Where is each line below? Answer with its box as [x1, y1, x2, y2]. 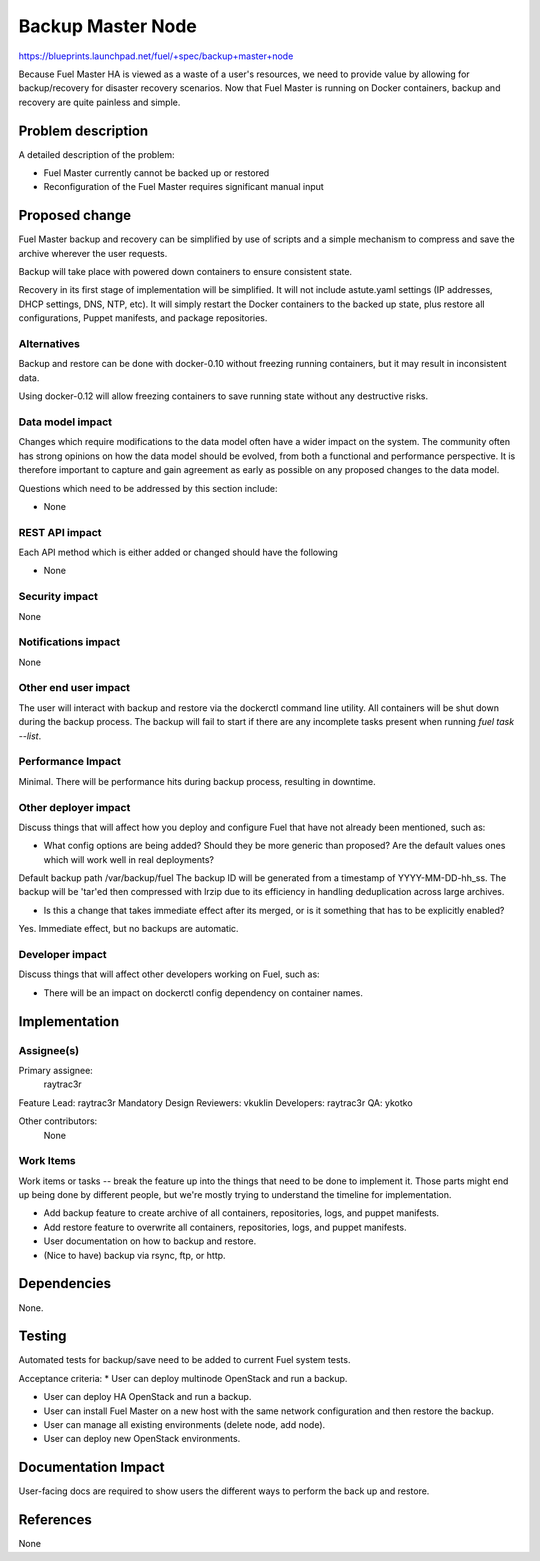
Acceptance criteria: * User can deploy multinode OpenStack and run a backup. [18, 1372, 348, 1384]
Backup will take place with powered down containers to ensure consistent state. [18, 266, 353, 278]
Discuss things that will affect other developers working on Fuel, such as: [18, 968, 320, 980]
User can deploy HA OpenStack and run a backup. [43, 1391, 252, 1403]
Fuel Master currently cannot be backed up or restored [43, 167, 270, 179]
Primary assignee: [18, 1064, 94, 1076]
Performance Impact [18, 755, 122, 769]
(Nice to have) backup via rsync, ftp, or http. [43, 1249, 226, 1261]
